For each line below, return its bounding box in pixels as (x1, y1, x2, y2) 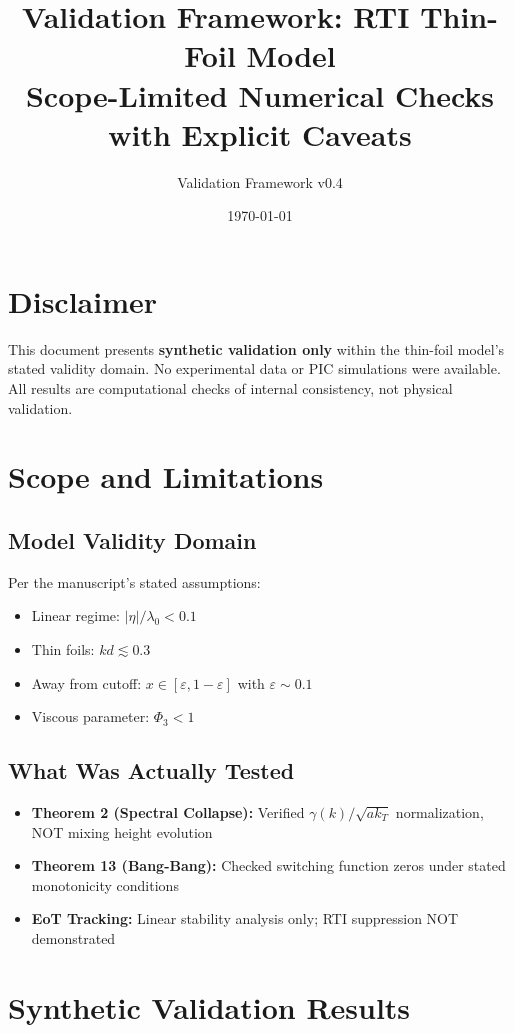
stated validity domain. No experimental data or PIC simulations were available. (8, 358, 501, 379)
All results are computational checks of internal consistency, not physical (8, 378, 453, 398)
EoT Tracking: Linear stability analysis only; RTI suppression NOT (31, 908, 459, 929)
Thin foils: (31, 638, 95, 659)
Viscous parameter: (31, 706, 150, 727)
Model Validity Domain (8, 524, 257, 555)
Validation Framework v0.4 (177, 171, 343, 192)
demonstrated (31, 927, 116, 948)
